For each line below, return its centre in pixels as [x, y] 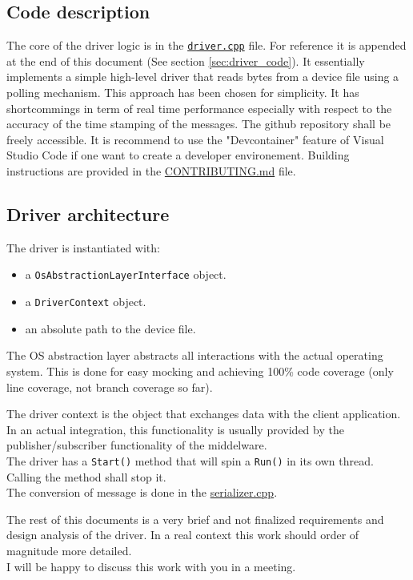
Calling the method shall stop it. [86, 476]
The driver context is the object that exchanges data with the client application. [204, 414]
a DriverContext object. [86, 302]
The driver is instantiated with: [83, 247]
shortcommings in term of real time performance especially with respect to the [199, 108]
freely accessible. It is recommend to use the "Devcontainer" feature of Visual [195, 139]
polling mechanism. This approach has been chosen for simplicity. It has [183, 93]
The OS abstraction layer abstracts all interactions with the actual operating [195, 355]
